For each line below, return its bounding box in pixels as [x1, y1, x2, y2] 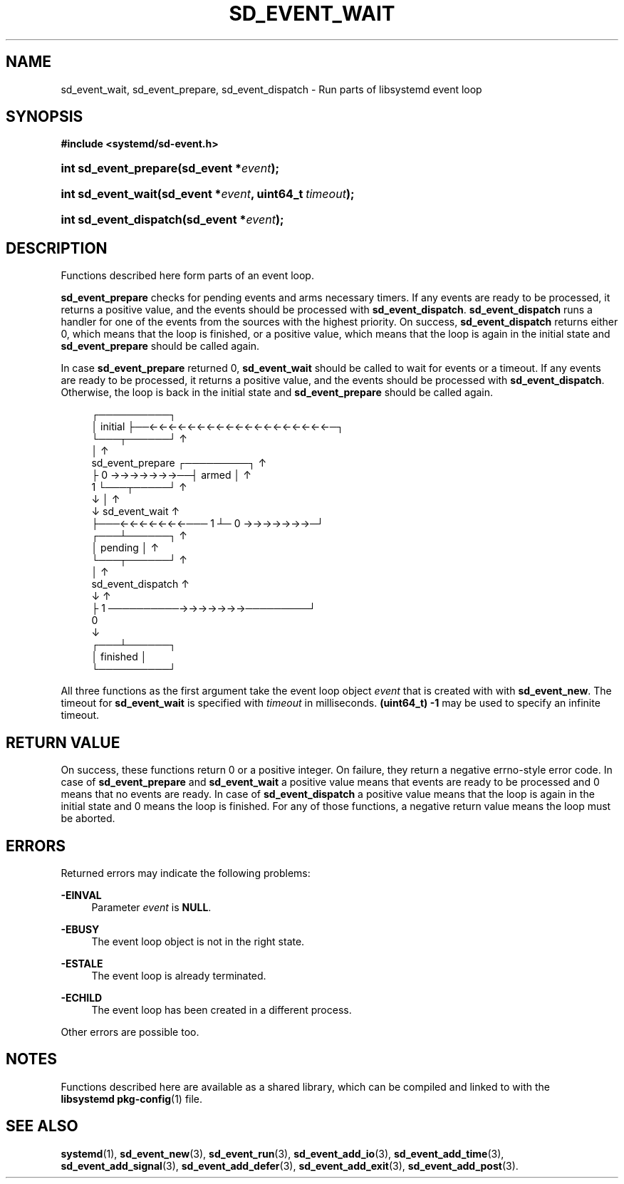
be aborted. [61, 812, 115, 825]
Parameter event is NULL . [91, 900, 212, 913]
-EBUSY [61, 923, 100, 935]
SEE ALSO [6, 1117, 78, 1136]
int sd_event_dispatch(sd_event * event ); [61, 212, 284, 227]
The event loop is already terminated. [91, 969, 266, 982]
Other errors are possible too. [61, 1025, 199, 1038]
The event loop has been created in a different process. [91, 1003, 352, 1016]
